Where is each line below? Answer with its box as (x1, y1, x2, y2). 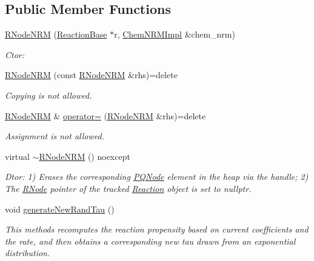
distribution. (5, 246, 50, 259)
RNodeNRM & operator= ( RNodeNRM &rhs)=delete (5, 109, 206, 122)
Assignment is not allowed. (5, 130, 104, 142)
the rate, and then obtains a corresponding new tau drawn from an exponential (5, 234, 296, 247)
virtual (5, 150, 30, 162)
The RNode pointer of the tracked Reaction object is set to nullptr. (5, 182, 252, 194)
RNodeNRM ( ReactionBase (5, 28, 107, 41)
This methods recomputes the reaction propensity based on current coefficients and (5, 223, 309, 236)
